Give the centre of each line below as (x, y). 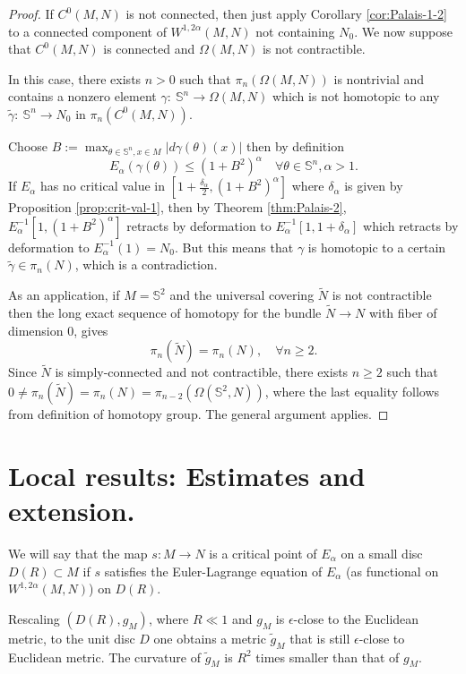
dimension (36, 330)
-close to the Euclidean (356, 618)
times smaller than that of (328, 657)
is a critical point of (263, 553)
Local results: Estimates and (187, 475)
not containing (295, 31)
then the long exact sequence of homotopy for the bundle (165, 313)
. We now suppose (404, 31)
